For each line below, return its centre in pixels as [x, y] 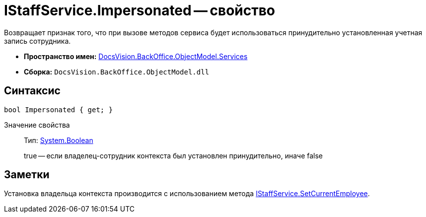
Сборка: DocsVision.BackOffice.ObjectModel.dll [117, 72]
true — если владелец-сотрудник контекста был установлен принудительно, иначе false [173, 155]
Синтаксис [32, 91]
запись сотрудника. [37, 41]
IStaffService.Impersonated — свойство [140, 10]
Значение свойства [37, 125]
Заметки [27, 175]
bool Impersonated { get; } [59, 109]
